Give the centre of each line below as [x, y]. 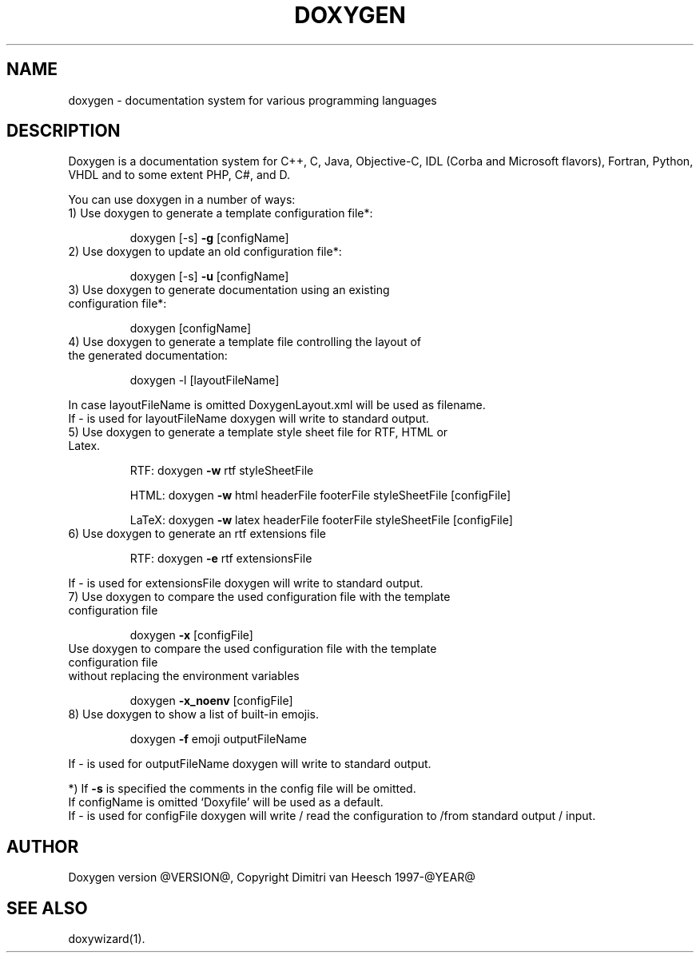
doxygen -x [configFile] [191, 635]
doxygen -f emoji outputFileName [218, 739]
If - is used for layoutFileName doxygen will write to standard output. [249, 419]
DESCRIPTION [64, 131]
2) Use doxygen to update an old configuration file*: [205, 252]
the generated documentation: [148, 356]
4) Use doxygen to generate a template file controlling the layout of [245, 342]
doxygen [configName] [191, 328]
